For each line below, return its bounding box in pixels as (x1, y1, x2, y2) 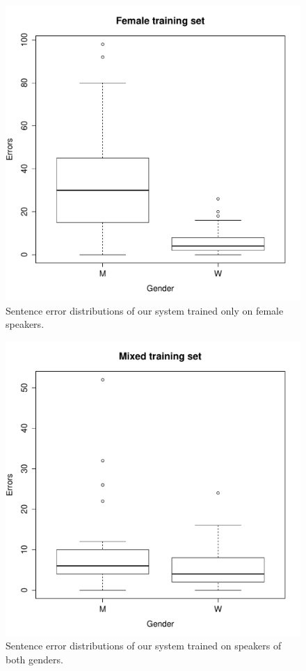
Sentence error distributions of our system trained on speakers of (6, 638, 282, 653)
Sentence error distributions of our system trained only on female (6, 303, 284, 317)
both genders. (6, 652, 63, 666)
